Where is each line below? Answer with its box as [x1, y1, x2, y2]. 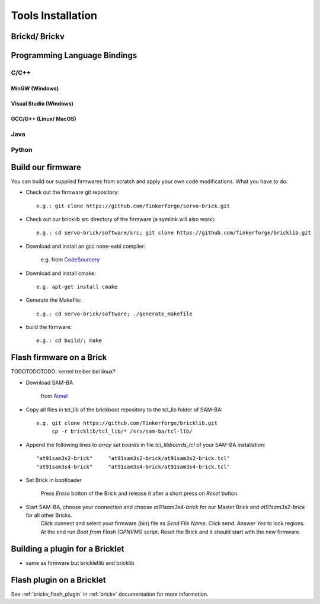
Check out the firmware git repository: [25, 188, 119, 196]
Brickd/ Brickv [11, 31, 65, 41]
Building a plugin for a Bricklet [11, 544, 124, 554]
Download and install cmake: [25, 270, 96, 277]
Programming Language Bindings [11, 50, 137, 60]
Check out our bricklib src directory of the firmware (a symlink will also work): [25, 215, 216, 222]
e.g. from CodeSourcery [40, 256, 100, 263]
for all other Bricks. [25, 512, 72, 519]
